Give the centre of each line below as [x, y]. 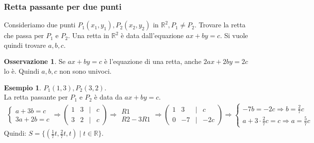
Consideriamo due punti [40, 25]
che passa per [24, 35]
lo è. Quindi [22, 71]
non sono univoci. [85, 71]
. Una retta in [88, 35]
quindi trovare [25, 45]
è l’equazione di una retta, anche [153, 61]
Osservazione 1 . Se [35, 61]
